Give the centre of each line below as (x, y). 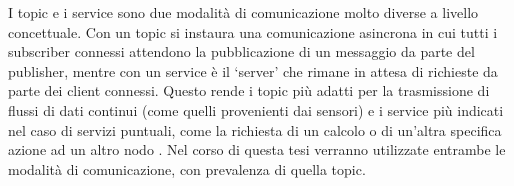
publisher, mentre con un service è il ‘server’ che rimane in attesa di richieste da (253, 70)
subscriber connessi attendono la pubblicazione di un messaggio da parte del (241, 51)
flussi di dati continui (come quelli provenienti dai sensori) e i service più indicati (256, 109)
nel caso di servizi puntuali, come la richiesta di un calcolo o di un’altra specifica (255, 129)
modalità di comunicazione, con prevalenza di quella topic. (187, 168)
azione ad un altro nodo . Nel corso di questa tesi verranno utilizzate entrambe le (257, 149)
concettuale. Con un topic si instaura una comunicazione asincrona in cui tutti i (253, 31)
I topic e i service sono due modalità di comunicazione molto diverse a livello (243, 12)
